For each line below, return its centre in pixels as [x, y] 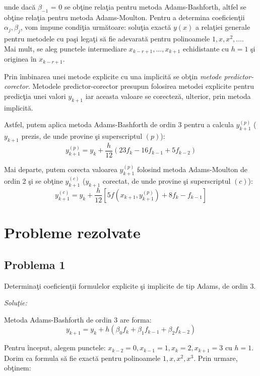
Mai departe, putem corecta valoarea [61, 169]
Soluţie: [16, 303]
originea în [20, 59]
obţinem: [18, 368]
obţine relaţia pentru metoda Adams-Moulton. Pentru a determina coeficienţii [124, 17]
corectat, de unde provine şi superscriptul [167, 180]
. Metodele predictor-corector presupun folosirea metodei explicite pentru [141, 86]
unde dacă [20, 7]
